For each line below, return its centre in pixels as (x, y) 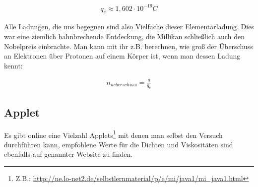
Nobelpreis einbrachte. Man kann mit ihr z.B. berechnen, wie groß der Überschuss (129, 46)
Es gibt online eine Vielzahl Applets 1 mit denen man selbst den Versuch (113, 134)
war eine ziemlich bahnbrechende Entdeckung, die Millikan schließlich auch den (124, 36)
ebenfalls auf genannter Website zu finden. (68, 154)
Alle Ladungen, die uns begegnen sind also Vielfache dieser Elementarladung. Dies (129, 27)
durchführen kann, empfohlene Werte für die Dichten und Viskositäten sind (119, 144)
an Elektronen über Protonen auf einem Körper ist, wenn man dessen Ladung (122, 56)
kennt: (13, 65)
